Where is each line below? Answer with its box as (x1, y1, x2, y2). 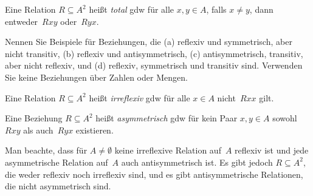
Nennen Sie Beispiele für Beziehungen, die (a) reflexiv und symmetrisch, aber (5, 35, 292, 48)
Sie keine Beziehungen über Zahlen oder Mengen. (5, 70, 188, 83)
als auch (23, 123, 53, 136)
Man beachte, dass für (5, 144, 88, 157)
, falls (206, 3, 227, 15)
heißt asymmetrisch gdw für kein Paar (95, 112, 238, 124)
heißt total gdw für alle (89, 3, 174, 15)
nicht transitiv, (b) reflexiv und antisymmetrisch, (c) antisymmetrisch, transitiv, (5, 47, 303, 59)
